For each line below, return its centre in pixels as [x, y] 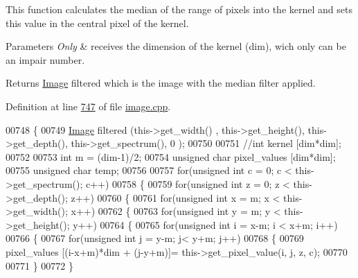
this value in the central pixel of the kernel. [97, 23]
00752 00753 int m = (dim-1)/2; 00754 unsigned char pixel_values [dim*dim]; [171, 156]
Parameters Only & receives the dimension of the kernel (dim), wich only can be [176, 46]
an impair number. [45, 59]
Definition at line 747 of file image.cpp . [88, 106]
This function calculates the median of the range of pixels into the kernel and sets [179, 9]
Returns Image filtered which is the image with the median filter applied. [161, 83]
